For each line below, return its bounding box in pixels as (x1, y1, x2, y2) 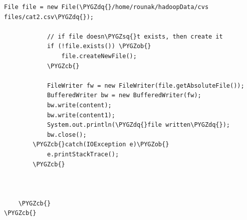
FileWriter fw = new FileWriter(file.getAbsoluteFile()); (47, 82, 244, 89)
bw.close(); (47, 131, 87, 138)
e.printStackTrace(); (47, 150, 119, 158)
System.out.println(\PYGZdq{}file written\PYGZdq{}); (47, 121, 230, 129)
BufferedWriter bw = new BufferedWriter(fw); (47, 92, 201, 99)
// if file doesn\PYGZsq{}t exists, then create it (47, 33, 223, 40)
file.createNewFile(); (61, 52, 137, 60)
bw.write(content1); (47, 111, 115, 119)
